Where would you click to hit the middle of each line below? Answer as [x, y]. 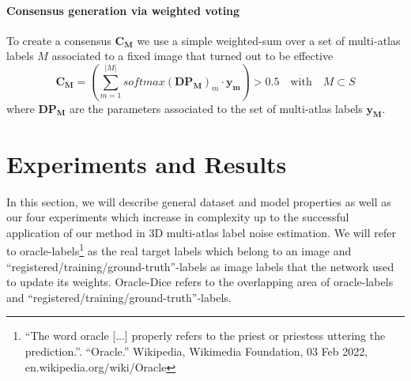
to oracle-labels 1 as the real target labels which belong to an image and [179, 249]
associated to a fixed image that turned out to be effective [192, 56]
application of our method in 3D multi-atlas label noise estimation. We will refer [201, 232]
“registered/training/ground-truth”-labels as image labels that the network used [200, 266]
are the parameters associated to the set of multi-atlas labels [216, 108]
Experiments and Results [147, 163]
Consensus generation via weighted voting [123, 10]
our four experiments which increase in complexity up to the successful [178, 217]
